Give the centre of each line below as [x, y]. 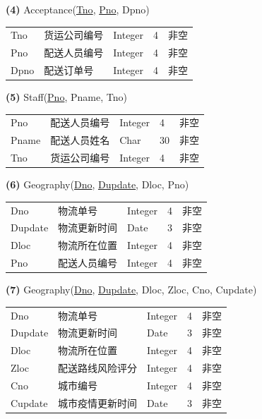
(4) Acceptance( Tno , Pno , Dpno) [78, 9]
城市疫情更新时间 [98, 402]
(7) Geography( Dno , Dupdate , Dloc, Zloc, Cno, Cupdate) [131, 290]
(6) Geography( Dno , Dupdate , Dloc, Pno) [97, 184]
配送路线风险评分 [98, 368]
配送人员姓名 [80, 140]
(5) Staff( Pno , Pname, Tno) [66, 97]
